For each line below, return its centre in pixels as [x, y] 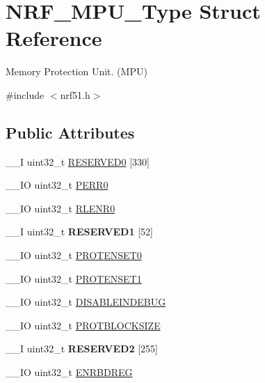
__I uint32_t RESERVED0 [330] [78, 161]
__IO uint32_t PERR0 [57, 185]
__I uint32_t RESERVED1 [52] [79, 232]
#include [25, 94]
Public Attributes [70, 132]
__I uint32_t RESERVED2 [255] [82, 349]
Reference [54, 38]
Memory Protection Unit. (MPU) [77, 71]
